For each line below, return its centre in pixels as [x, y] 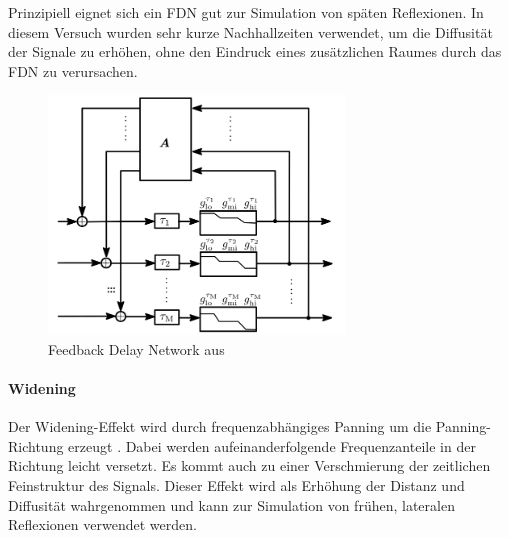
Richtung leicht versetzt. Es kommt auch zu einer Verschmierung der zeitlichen [249, 465]
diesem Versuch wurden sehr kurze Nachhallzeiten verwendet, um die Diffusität [250, 31]
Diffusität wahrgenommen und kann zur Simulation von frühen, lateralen [231, 504]
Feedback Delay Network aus [136, 348]
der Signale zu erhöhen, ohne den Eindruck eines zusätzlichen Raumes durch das [255, 51]
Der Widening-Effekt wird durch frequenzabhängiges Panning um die [220, 426]
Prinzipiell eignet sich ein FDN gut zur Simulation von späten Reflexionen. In [246, 12]
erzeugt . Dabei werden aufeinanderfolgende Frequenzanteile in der [272, 445]
